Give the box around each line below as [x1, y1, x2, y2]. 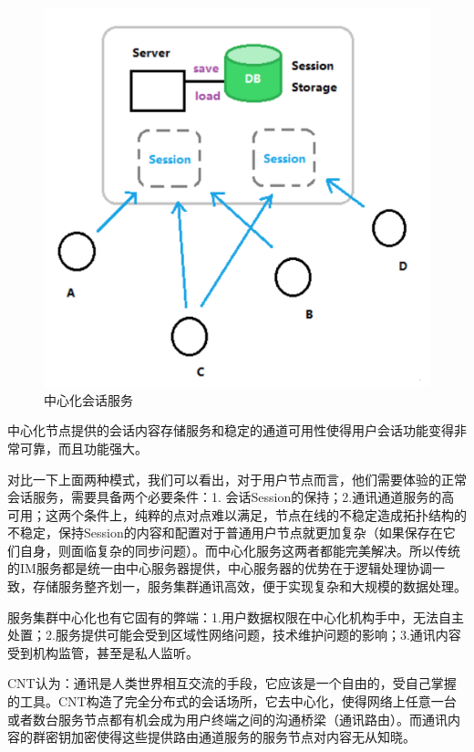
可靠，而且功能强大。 [19, 438, 148, 457]
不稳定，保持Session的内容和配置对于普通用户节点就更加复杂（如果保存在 [7, 523, 443, 542]
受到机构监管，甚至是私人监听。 [7, 642, 199, 662]
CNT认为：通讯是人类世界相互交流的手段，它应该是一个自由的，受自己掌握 [7, 674, 457, 693]
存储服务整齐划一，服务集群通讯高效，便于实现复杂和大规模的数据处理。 [32, 577, 467, 596]
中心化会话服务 [44, 390, 133, 409]
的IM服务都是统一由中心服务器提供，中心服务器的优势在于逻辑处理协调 [7, 559, 432, 578]
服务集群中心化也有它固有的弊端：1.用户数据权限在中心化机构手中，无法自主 [7, 607, 464, 626]
